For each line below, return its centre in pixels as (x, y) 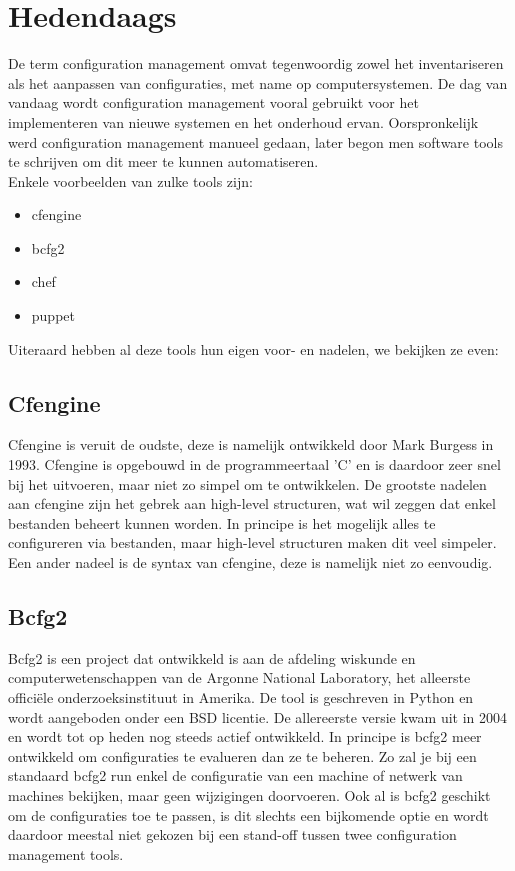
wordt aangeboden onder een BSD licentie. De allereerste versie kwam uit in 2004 (258, 716)
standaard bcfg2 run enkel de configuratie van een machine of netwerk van (235, 775)
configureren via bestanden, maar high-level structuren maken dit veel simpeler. (252, 542)
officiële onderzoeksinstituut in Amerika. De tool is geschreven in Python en (241, 697)
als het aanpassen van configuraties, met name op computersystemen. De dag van (258, 82)
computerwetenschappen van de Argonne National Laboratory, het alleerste (239, 677)
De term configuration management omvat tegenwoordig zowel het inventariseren (256, 63)
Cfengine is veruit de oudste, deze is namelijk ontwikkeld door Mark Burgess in (251, 444)
